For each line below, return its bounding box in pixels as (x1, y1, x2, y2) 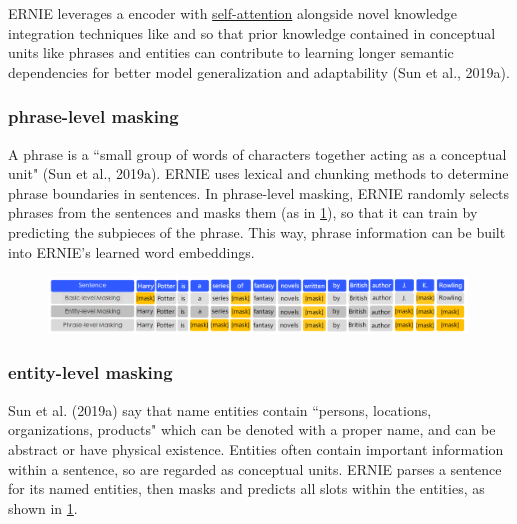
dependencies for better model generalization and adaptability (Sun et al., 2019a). (8, 61, 510, 82)
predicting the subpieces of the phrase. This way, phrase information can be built (8, 221, 506, 242)
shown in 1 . (8, 497, 78, 518)
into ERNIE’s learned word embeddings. (8, 241, 255, 262)
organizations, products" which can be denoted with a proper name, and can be (8, 419, 496, 440)
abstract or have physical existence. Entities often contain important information (8, 438, 504, 459)
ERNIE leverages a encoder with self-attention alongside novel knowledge (8, 3, 457, 23)
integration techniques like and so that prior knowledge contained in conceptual (8, 22, 496, 43)
